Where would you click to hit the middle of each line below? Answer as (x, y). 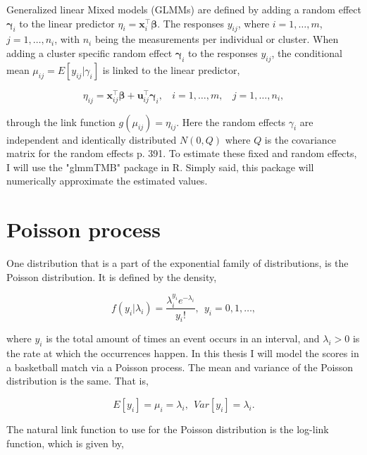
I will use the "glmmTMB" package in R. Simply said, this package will (160, 167)
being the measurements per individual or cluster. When (217, 39)
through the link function (61, 121)
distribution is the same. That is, (77, 381)
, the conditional (307, 52)
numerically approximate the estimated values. (107, 181)
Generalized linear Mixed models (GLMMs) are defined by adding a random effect (184, 9)
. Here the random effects (231, 121)
